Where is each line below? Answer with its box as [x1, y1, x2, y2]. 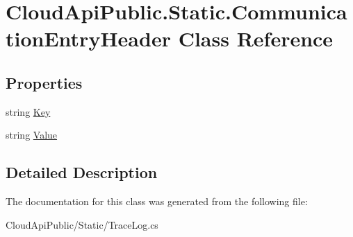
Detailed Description [6, 161, 158, 183]
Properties [6, 71, 83, 93]
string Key [6, 104, 51, 119]
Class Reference [178, 24, 334, 53]
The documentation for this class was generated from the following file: [6, 194, 308, 209]
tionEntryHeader [6, 24, 171, 53]
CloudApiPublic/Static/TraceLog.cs [6, 217, 158, 231]
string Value [6, 128, 58, 142]
